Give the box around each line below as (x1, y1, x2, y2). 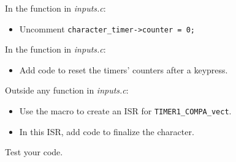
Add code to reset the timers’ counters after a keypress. (19, 63, 228, 76)
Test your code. (5, 145, 63, 158)
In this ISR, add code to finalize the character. (19, 125, 194, 138)
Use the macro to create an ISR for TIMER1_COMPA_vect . (19, 105, 232, 117)
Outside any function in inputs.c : (5, 84, 129, 97)
